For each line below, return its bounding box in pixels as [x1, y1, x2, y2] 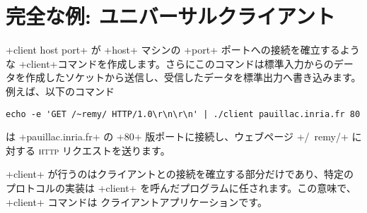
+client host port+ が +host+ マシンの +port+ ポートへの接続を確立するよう [6, 42, 360, 57]
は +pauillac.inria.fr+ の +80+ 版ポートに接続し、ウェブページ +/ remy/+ [6, 129, 349, 144]
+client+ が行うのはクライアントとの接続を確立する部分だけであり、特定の [6, 166, 354, 181]
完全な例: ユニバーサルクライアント [6, 1, 335, 30]
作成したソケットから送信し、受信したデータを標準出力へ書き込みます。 [25, 70, 361, 85]
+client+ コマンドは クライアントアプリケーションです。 [6, 194, 267, 209]
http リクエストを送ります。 [38, 142, 170, 157]
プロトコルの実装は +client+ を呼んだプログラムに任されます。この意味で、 [6, 180, 356, 195]
